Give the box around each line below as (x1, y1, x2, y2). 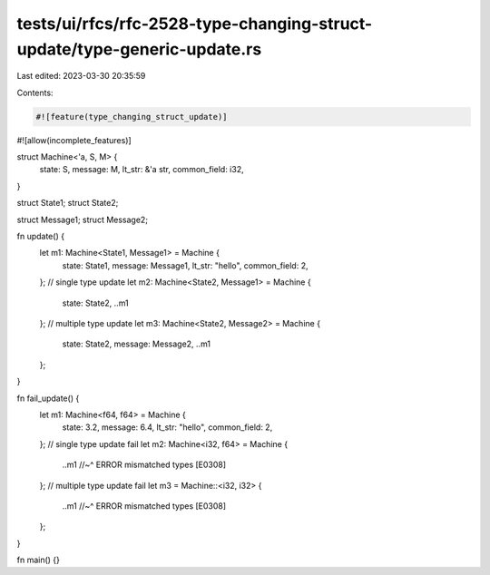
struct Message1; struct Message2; (16, 214, 149, 225)
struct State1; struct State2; (16, 198, 119, 209)
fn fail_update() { (16, 393, 80, 404)
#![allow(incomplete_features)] (16, 134, 132, 145)
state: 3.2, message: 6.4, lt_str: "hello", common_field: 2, (62, 422, 273, 433)
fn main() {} (16, 554, 61, 566)
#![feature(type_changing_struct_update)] (35, 112, 228, 122)
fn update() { (16, 231, 65, 242)
